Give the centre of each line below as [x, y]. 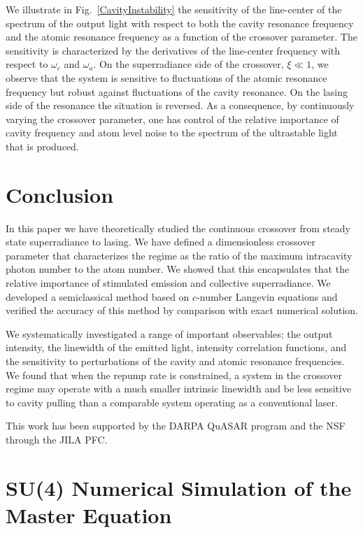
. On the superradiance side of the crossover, [188, 64]
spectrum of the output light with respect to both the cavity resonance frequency [180, 23]
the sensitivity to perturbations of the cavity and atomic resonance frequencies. [175, 361]
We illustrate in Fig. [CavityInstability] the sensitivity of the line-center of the [174, 9]
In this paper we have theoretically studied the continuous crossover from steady [178, 228]
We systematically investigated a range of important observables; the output [169, 333]
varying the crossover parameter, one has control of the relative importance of [172, 119]
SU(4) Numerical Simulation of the [179, 487]
